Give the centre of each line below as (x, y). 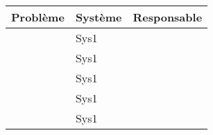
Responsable (168, 17)
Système (99, 17)
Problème (38, 17)
